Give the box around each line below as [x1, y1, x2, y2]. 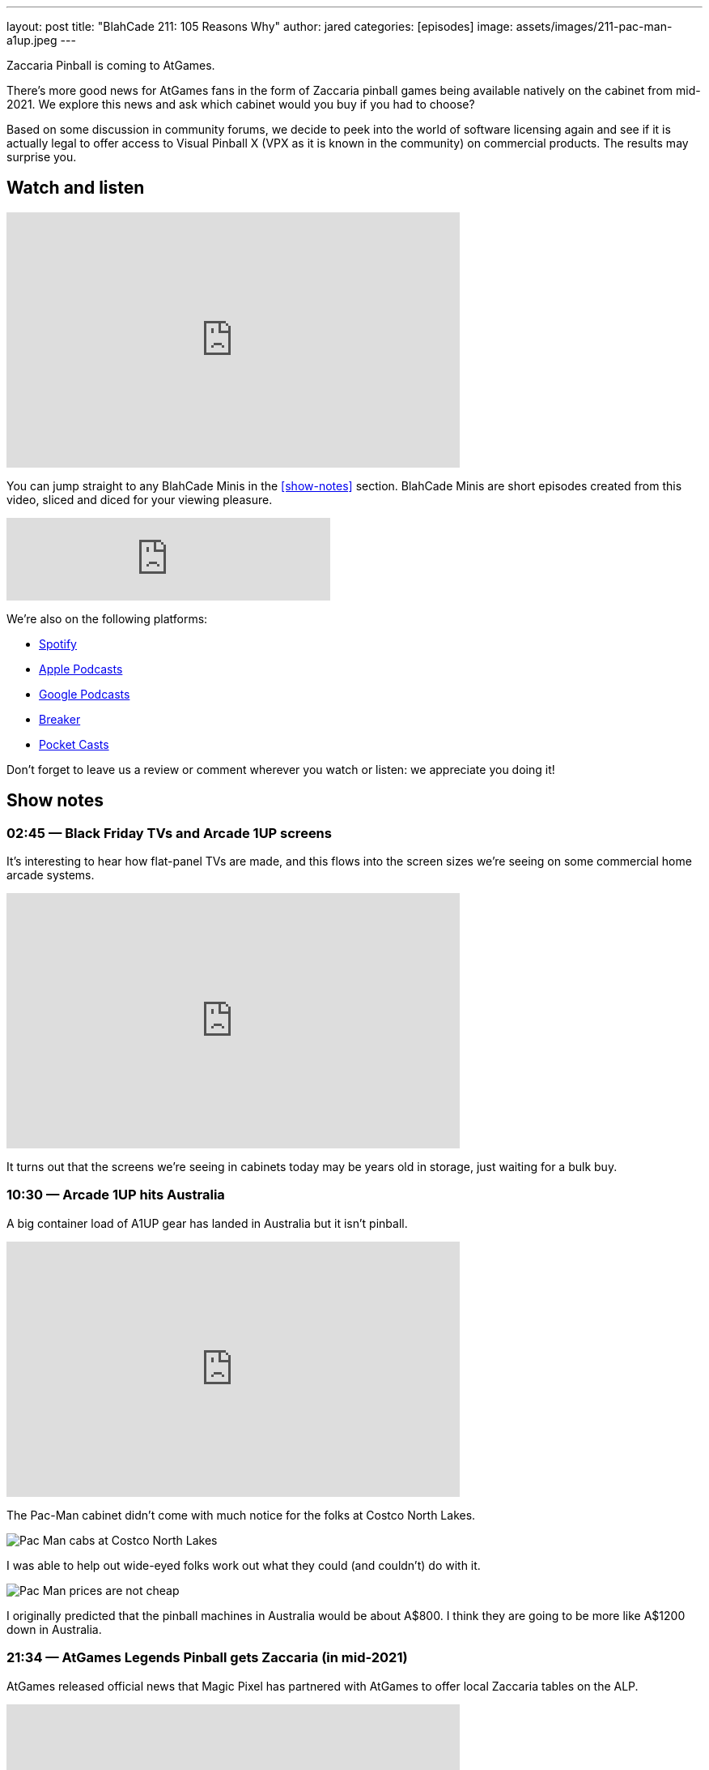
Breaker [39, 712, 81, 726]
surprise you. [6, 150, 77, 164]
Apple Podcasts [39, 661, 123, 676]
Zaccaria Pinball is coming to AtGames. [6, 58, 215, 72]
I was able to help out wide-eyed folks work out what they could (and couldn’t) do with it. [6, 1558, 481, 1572]
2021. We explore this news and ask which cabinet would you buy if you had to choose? [6, 97, 475, 111]
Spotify [39, 636, 77, 651]
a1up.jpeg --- [6, 33, 76, 47]
